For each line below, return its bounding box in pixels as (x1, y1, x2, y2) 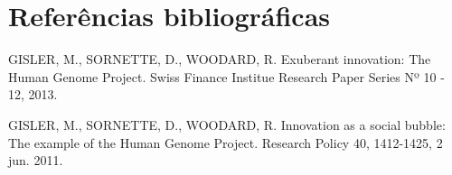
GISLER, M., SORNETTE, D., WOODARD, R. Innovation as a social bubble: (8, 115, 446, 134)
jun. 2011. (8, 151, 63, 170)
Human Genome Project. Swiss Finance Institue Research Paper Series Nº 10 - (8, 67, 445, 86)
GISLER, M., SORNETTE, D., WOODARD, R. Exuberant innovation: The (8, 50, 431, 69)
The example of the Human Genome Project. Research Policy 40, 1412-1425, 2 (8, 133, 443, 152)
